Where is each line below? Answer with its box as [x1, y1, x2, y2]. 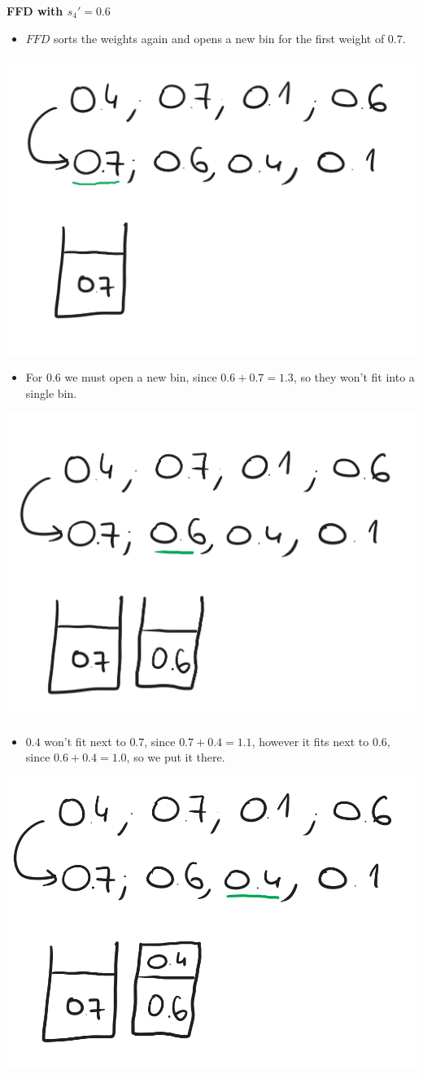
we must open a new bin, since [64, 369, 217, 386]
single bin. [25, 385, 77, 402]
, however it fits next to [251, 732, 369, 749]
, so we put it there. [126, 749, 225, 766]
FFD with [7, 2, 63, 19]
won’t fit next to [44, 732, 126, 749]
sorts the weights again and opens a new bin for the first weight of [54, 29, 385, 46]
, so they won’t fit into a [293, 369, 415, 386]
